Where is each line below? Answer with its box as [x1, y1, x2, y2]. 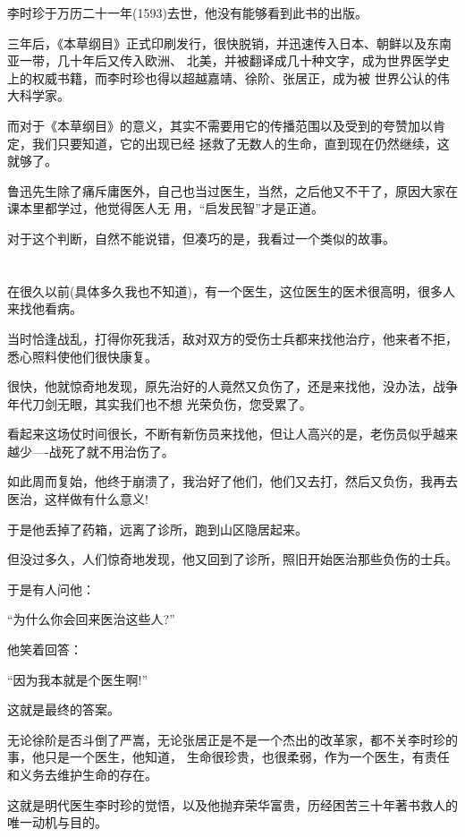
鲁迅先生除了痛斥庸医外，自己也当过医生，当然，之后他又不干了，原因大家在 [7, 181, 458, 200]
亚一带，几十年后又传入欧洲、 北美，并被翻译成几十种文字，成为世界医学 [7, 51, 437, 70]
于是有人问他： [7, 579, 95, 598]
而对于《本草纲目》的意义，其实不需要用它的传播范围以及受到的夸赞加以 [7, 115, 433, 134]
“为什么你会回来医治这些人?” [7, 610, 175, 628]
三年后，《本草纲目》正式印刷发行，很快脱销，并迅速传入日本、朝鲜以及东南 [7, 33, 452, 52]
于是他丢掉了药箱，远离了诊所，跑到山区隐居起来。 [7, 519, 308, 538]
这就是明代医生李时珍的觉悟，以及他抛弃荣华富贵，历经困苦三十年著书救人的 [7, 795, 458, 814]
